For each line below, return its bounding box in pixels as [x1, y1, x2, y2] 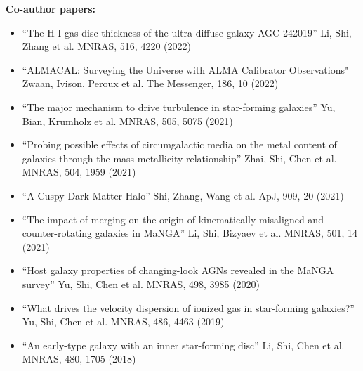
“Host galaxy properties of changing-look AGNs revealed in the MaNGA [22, 263, 334, 278]
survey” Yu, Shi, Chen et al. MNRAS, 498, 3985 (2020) [22, 276, 260, 291]
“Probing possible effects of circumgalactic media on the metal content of [22, 137, 337, 152]
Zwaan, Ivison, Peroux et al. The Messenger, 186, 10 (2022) [22, 76, 279, 91]
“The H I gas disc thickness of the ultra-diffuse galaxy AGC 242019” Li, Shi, [22, 25, 352, 39]
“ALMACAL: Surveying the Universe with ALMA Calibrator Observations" [22, 62, 349, 77]
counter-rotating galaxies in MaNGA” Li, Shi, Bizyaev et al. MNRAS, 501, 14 [22, 226, 358, 240]
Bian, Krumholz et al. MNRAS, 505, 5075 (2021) [22, 113, 233, 128]
